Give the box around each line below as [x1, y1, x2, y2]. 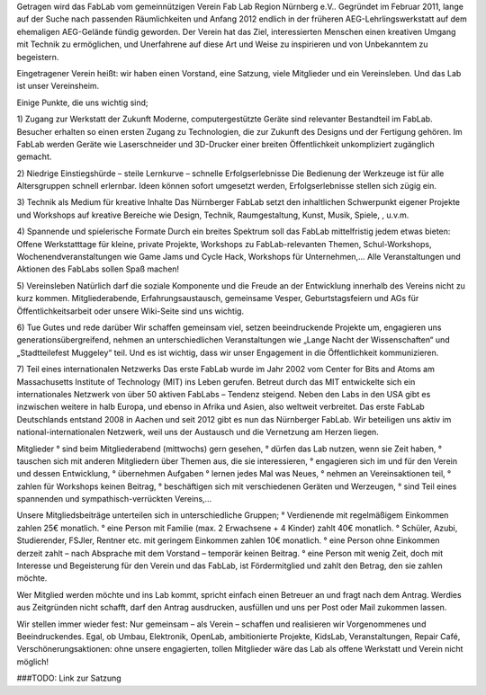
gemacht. [16, 151, 52, 162]
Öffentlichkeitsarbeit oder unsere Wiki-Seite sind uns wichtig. [16, 306, 245, 316]
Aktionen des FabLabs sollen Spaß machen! [16, 263, 180, 274]
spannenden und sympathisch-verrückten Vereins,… [16, 494, 212, 504]
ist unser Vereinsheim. [16, 81, 100, 92]
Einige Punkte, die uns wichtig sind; [16, 97, 148, 108]
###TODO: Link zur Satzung [16, 673, 121, 683]
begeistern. [16, 51, 59, 62]
